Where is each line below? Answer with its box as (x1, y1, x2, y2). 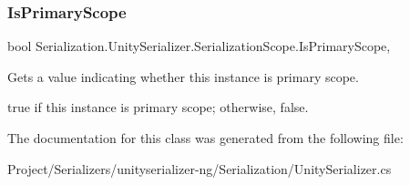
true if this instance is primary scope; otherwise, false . (7, 98, 309, 117)
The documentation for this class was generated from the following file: (7, 128, 404, 147)
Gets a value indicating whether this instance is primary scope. (7, 67, 359, 86)
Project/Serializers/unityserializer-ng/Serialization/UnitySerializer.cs (7, 159, 392, 178)
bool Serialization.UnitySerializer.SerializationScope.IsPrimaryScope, (7, 36, 391, 56)
